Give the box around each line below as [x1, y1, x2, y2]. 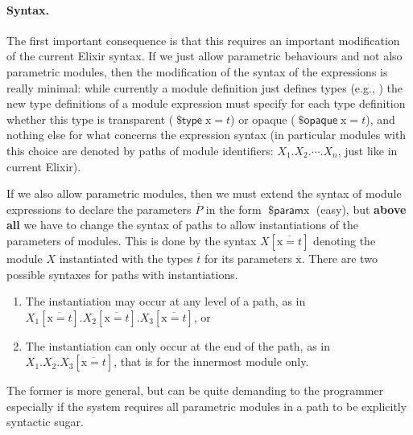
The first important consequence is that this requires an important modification [6, 31, 400, 48]
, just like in [337, 142, 398, 158]
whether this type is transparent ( [6, 110, 174, 127]
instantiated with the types [59, 249, 193, 266]
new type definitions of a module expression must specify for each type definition [6, 95, 406, 112]
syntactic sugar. [6, 413, 84, 430]
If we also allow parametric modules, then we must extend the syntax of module [6, 185, 402, 202]
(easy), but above [316, 200, 407, 217]
